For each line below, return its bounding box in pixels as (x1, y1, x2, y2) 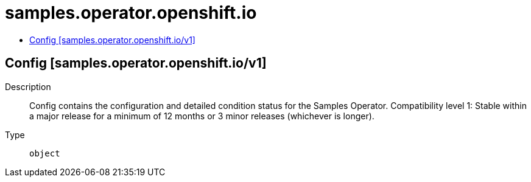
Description (5, 81, 51, 92)
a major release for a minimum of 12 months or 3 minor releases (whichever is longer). (29, 110, 375, 121)
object (29, 148, 60, 158)
